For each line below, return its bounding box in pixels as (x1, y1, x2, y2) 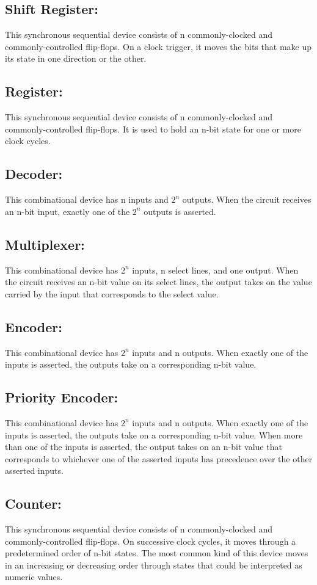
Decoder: (5, 164, 63, 183)
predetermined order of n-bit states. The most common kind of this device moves (5, 547, 308, 559)
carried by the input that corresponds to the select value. (5, 287, 219, 300)
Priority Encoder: (5, 388, 118, 407)
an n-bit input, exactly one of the (5, 205, 130, 217)
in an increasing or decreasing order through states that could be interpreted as (5, 558, 302, 571)
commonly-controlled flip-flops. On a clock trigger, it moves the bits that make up (5, 40, 312, 53)
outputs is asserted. (144, 205, 216, 217)
